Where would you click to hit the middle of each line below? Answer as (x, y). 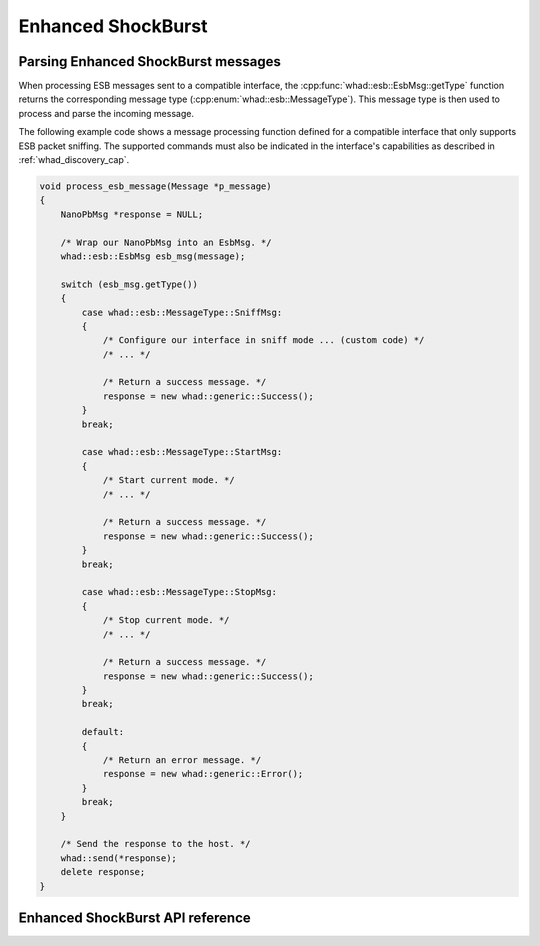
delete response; (103, 872)
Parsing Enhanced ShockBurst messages (150, 61)
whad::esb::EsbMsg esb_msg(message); (153, 256)
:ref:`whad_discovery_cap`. (74, 160)
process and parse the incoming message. (106, 113)
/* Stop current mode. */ (166, 620)
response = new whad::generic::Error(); (203, 774)
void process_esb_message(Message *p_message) (155, 186)
